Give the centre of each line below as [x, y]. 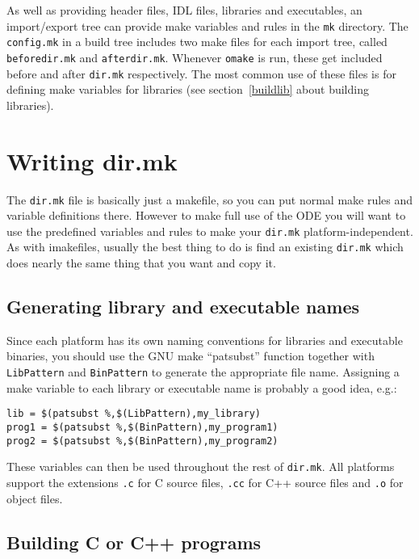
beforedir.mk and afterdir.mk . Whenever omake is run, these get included [195, 57]
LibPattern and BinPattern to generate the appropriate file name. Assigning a [203, 372]
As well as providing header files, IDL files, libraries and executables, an [184, 10]
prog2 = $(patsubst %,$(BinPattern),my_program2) [142, 441]
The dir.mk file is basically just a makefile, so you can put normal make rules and [210, 199]
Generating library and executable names [183, 307]
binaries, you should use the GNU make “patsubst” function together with [191, 356]
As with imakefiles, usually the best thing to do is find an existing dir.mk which [205, 247]
